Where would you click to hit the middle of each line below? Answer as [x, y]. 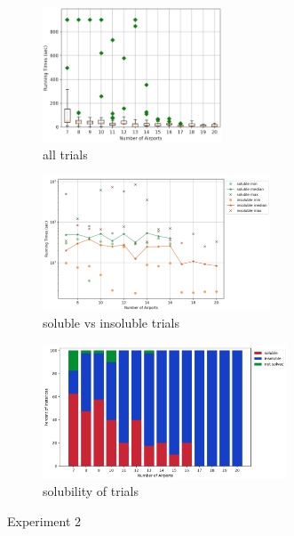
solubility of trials [91, 491]
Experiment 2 [44, 521]
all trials [65, 154]
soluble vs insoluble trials [111, 323]
